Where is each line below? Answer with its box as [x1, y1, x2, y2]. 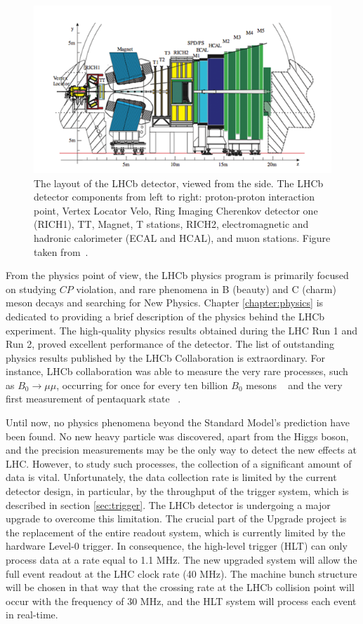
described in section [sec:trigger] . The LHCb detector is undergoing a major [6, 497, 331, 512]
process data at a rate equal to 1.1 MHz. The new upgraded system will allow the [6, 552, 357, 567]
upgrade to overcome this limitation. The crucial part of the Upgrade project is [6, 511, 347, 526]
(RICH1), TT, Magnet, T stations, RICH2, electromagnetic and [34, 217, 309, 231]
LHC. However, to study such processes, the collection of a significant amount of [6, 456, 352, 470]
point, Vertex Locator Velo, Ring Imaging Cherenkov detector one [34, 203, 318, 217]
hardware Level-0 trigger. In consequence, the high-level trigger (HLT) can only [6, 538, 348, 553]
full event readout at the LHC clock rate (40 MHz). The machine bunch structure [6, 566, 357, 581]
